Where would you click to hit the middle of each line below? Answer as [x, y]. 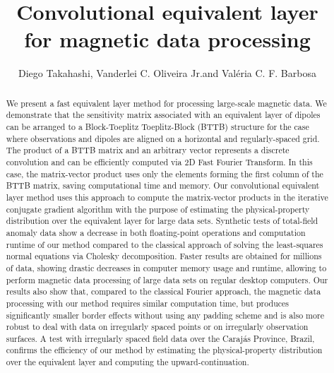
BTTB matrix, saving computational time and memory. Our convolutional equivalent [163, 185]
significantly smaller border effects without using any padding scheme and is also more [165, 315]
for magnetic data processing [167, 39]
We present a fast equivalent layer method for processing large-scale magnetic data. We [166, 103]
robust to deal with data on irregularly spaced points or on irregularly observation [157, 327]
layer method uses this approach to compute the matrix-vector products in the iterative [167, 197]
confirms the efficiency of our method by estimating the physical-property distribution [164, 350]
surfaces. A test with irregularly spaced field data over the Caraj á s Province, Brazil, [160, 338]
